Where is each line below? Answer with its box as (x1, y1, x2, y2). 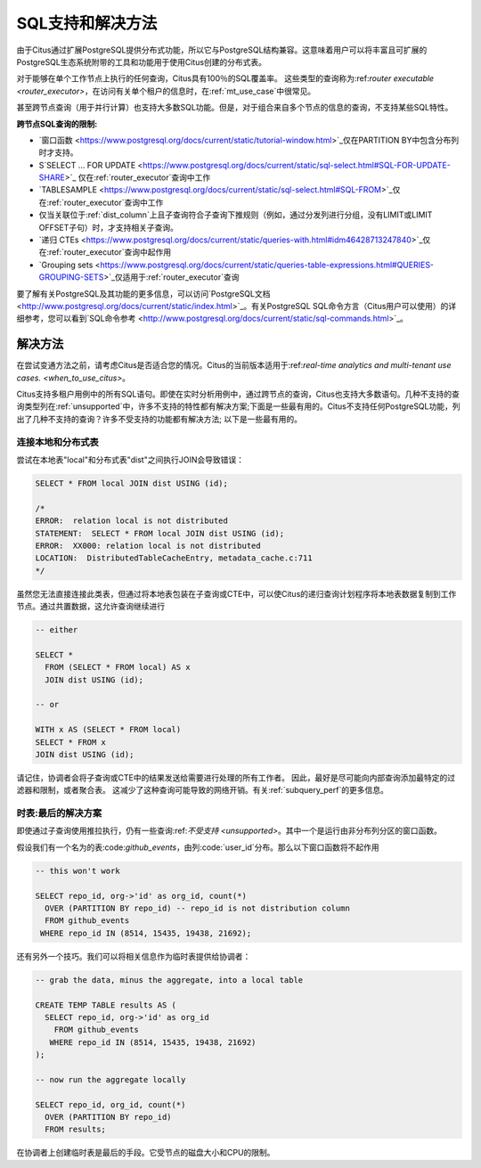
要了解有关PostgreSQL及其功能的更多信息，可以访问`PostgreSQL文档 (16, 288, 271, 298)
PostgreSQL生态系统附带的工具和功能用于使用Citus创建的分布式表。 (16, 56, 267, 67)
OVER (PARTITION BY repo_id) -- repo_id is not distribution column (45, 903, 351, 913)
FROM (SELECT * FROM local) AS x (45, 662, 191, 673)
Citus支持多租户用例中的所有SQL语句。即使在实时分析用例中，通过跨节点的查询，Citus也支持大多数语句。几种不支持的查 (16, 388, 461, 400)
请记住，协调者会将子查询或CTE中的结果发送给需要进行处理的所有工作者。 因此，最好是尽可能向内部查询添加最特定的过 (16, 772, 456, 783)
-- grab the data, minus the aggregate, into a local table (35, 975, 304, 984)
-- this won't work (35, 865, 120, 876)
